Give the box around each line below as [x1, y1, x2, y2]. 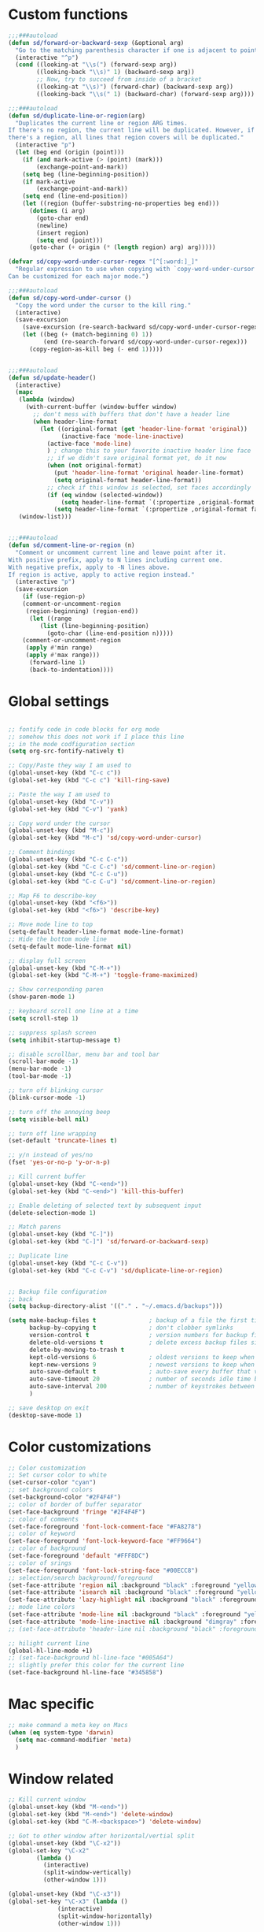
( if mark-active [22, 177, 76, 186]
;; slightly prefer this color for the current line [8, 1661, 185, 1670]
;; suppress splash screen [8, 1028, 97, 1037]
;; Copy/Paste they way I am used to [8, 762, 132, 770]
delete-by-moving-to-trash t [28, 1346, 125, 1354]
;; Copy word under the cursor [8, 819, 111, 827]
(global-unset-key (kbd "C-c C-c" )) [8, 856, 128, 864]
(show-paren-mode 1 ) [8, 993, 76, 1001]
